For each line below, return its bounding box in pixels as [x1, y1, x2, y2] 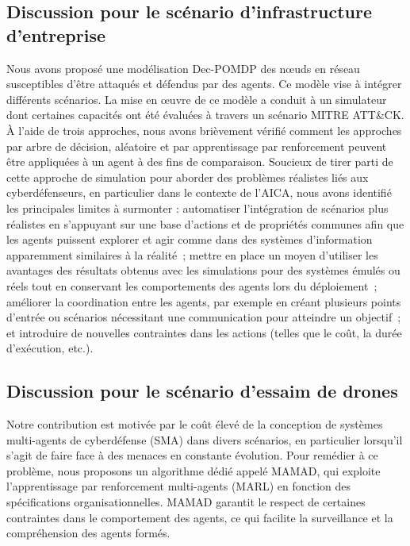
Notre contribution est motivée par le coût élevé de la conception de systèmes [6, 416, 383, 433]
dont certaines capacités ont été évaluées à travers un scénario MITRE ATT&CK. [6, 106, 404, 123]
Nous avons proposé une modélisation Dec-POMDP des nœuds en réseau [6, 60, 360, 76]
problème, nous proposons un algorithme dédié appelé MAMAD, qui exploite [6, 462, 381, 479]
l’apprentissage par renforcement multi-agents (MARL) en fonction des [6, 478, 351, 494]
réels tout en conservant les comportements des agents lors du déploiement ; [6, 277, 377, 294]
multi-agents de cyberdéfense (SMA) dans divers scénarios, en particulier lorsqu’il [6, 431, 403, 448]
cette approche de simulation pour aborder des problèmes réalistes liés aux [6, 168, 369, 185]
